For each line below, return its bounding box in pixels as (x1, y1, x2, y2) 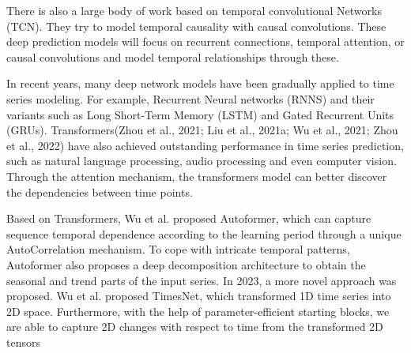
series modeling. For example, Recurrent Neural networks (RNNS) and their (6, 90, 375, 107)
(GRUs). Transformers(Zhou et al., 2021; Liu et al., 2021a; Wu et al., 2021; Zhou (6, 122, 398, 138)
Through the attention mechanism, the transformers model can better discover (6, 167, 387, 184)
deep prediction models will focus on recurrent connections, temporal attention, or (6, 33, 405, 50)
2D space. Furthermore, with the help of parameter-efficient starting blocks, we (6, 302, 390, 319)
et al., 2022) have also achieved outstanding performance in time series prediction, (6, 137, 404, 153)
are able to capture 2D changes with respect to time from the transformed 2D (6, 318, 383, 335)
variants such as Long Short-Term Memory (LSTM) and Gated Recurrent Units (6, 106, 394, 122)
